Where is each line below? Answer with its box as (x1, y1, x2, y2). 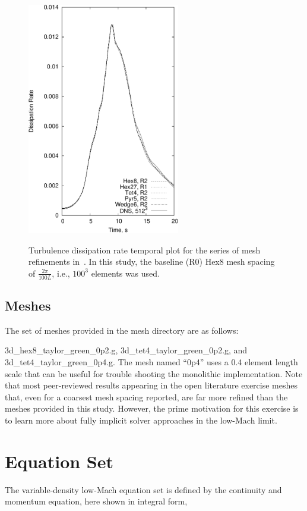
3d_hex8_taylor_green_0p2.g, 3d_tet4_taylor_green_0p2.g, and (5, 344, 248, 356)
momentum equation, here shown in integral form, (5, 495, 188, 507)
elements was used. (91, 267, 160, 279)
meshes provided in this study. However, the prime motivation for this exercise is (5, 402, 299, 415)
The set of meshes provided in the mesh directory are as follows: (5, 324, 239, 336)
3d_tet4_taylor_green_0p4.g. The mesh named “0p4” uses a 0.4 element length (5, 356, 298, 368)
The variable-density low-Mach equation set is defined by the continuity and (5, 483, 282, 496)
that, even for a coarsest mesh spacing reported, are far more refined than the (5, 390, 288, 403)
